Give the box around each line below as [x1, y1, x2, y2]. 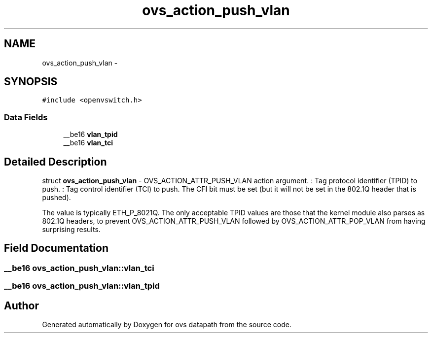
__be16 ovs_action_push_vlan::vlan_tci [4, 263, 154, 273]
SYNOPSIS [4, 75, 58, 88]
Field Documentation [4, 242, 108, 255]
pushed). [42, 193, 71, 202]
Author [4, 299, 39, 312]
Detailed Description [4, 155, 107, 168]
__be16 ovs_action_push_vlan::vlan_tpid [4, 281, 160, 291]
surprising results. [42, 225, 101, 234]
